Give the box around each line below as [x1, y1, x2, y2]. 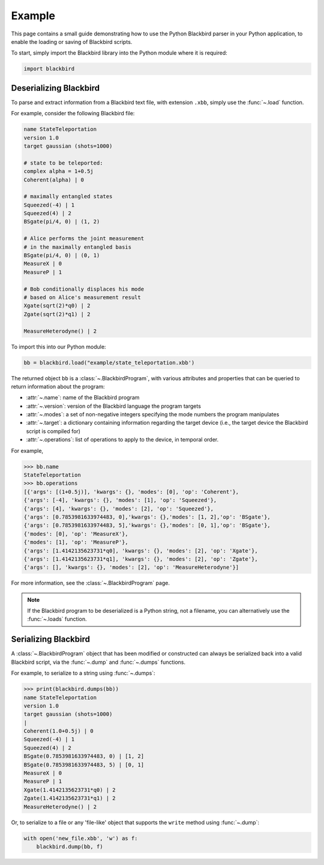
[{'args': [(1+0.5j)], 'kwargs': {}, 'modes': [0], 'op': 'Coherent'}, [23, 488, 239, 495]
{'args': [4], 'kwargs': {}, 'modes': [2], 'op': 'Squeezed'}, [23, 505, 214, 512]
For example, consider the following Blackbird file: [11, 110, 135, 117]
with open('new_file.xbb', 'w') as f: [23, 835, 138, 842]
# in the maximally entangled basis [23, 243, 132, 250]
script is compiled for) [26, 427, 81, 435]
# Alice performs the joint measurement [23, 235, 144, 242]
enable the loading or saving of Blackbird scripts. [11, 38, 133, 45]
